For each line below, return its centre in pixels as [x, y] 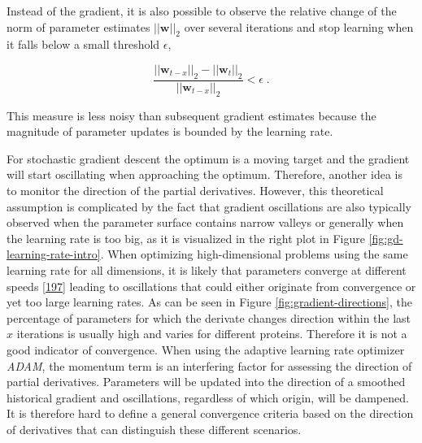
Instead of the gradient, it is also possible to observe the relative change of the [202, 11]
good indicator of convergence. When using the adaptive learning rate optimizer [206, 349]
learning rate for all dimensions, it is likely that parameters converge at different [207, 269]
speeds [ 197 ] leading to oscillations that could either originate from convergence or [211, 286]
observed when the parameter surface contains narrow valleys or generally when [205, 222]
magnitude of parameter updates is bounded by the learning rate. [170, 131]
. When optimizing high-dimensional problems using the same [254, 254]
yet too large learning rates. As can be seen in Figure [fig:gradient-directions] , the [209, 302]
